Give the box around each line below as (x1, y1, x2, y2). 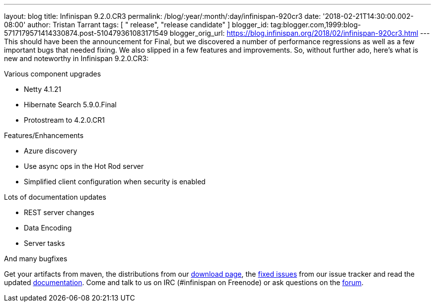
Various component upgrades (4, 70, 101, 78)
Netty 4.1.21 (24, 85, 62, 93)
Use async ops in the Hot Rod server (24, 162, 144, 170)
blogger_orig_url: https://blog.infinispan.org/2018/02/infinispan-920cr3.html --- (169, 29, 430, 37)
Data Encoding (24, 224, 72, 232)
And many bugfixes (4, 254, 68, 263)
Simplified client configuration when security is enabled (24, 177, 206, 186)
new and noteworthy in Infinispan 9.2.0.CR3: (4, 54, 149, 63)
